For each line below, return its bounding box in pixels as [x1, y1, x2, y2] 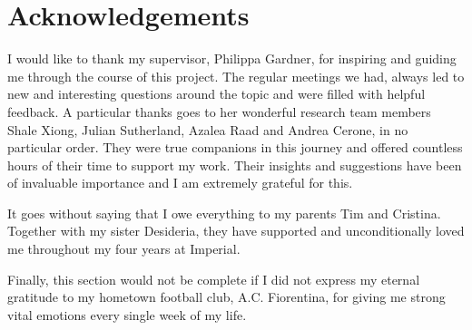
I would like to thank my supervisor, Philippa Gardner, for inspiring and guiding [7, 49, 457, 68]
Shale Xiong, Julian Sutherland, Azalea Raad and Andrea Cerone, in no [7, 120, 408, 139]
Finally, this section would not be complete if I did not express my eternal [7, 269, 420, 288]
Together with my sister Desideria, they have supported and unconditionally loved [7, 221, 465, 240]
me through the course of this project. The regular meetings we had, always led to [7, 66, 465, 85]
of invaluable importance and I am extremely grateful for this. [7, 173, 353, 192]
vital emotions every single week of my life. [7, 305, 247, 324]
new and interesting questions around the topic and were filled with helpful [7, 84, 426, 103]
